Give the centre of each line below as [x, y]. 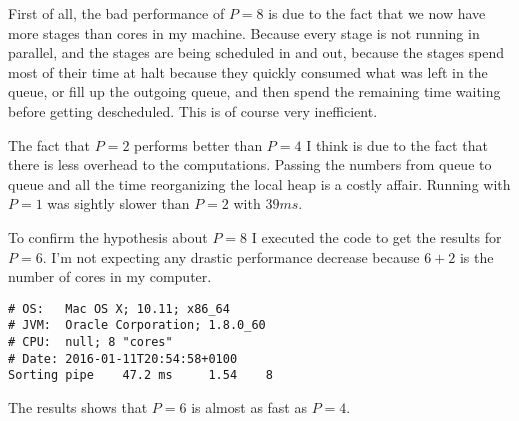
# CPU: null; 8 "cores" [90, 342]
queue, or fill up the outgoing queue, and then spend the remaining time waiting [254, 91]
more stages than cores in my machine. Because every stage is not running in [244, 32]
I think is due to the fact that [397, 144]
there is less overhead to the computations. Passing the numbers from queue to [250, 164]
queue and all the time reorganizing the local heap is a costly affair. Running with [259, 183]
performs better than [198, 144]
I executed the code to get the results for [376, 236]
